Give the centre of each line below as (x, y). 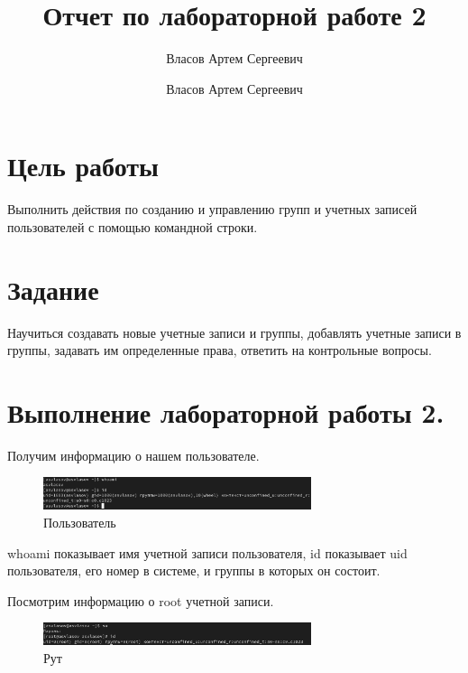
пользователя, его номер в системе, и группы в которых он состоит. (194, 570)
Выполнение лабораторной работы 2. (226, 411)
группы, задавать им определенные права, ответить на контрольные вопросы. (220, 350)
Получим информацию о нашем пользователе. (133, 455)
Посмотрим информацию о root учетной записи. (141, 600)
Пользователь (80, 522)
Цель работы (83, 166)
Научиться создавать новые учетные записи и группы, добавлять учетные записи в (234, 332)
